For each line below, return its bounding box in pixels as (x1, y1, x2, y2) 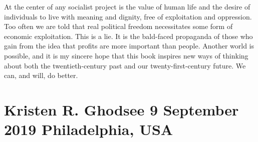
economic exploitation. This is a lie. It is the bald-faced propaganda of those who (4, 30, 253, 41)
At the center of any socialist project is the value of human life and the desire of (4, 1, 250, 11)
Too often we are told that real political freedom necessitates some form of (4, 21, 233, 31)
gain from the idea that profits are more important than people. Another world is (4, 40, 254, 51)
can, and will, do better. (4, 70, 78, 80)
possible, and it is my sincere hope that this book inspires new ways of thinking (4, 50, 248, 60)
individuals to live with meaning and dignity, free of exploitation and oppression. (4, 11, 252, 21)
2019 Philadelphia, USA (4, 119, 173, 139)
